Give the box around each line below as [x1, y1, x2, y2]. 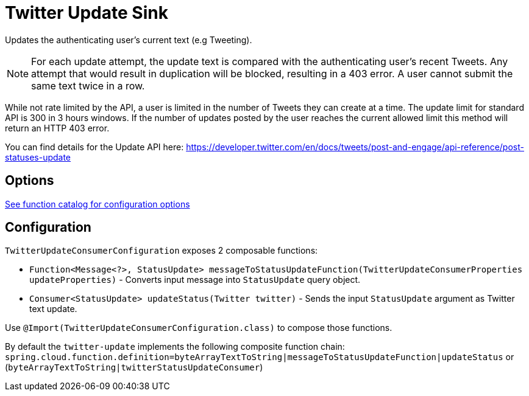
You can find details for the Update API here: [5, 141, 184, 152]
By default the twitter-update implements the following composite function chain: [5, 341, 345, 352]
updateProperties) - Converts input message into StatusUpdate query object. [29, 274, 361, 285]
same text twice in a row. [31, 79, 145, 92]
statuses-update [5, 151, 71, 162]
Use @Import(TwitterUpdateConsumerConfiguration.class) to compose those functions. [5, 322, 392, 333]
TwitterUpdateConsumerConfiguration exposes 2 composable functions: [5, 245, 318, 256]
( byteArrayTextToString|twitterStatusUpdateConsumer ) [5, 362, 263, 373]
